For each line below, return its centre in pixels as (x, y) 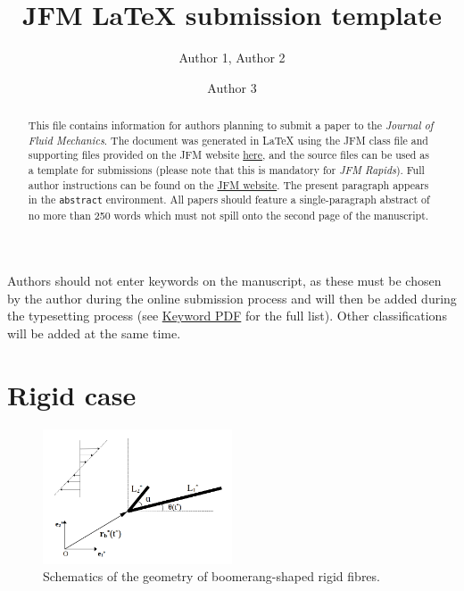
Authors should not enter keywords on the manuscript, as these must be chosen (224, 281)
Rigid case (72, 394)
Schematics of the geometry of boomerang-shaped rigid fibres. (211, 576)
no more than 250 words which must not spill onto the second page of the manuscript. (228, 215)
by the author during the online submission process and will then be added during (232, 298)
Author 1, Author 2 (232, 58)
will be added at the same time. (94, 333)
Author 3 (232, 87)
